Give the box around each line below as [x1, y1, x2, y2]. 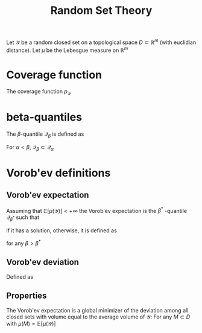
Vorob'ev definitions [6, 166, 111, 180]
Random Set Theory [50, 4, 153, 17]
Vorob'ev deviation [6, 257, 80, 267]
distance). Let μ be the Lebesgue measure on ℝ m [6, 45, 128, 54]
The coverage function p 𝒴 [6, 88, 71, 97]
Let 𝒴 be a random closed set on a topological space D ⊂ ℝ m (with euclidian [6, 37, 197, 46]
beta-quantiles [6, 110, 83, 124]
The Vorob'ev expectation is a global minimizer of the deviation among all [6, 306, 189, 314]
